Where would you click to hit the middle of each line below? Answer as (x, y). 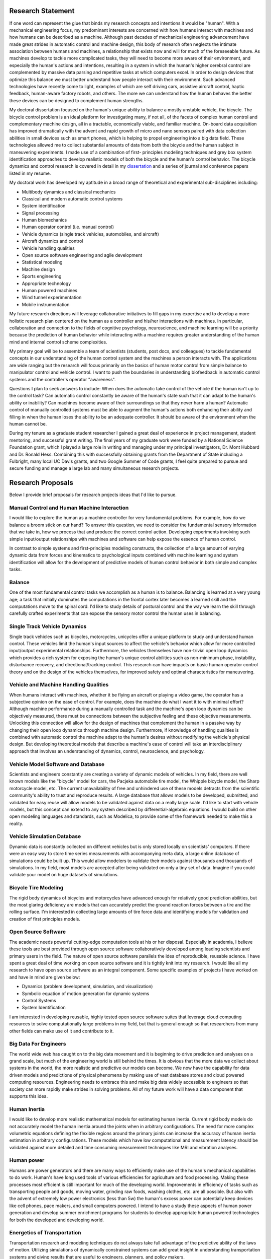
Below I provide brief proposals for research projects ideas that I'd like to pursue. (93, 495)
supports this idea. (29, 1096)
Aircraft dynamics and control (52, 241)
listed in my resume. (30, 173)
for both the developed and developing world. (56, 1220)
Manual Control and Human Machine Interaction (69, 508)
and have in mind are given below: (45, 977)
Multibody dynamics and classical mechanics (69, 192)
